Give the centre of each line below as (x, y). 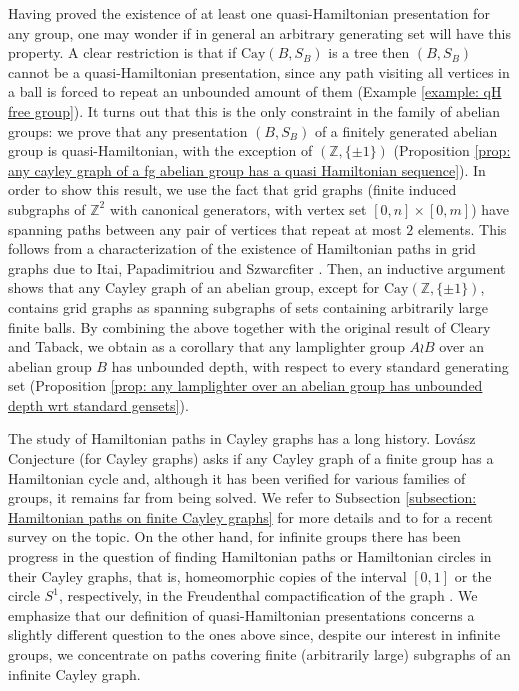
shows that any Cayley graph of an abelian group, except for (194, 287)
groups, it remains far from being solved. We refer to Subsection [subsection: (242, 497)
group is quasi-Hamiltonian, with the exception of (160, 150)
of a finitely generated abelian (406, 130)
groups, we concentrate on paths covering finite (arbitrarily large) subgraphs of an (259, 654)
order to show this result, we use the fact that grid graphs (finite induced (232, 189)
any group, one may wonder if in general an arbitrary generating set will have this (259, 32)
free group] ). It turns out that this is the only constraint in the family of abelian (254, 110)
